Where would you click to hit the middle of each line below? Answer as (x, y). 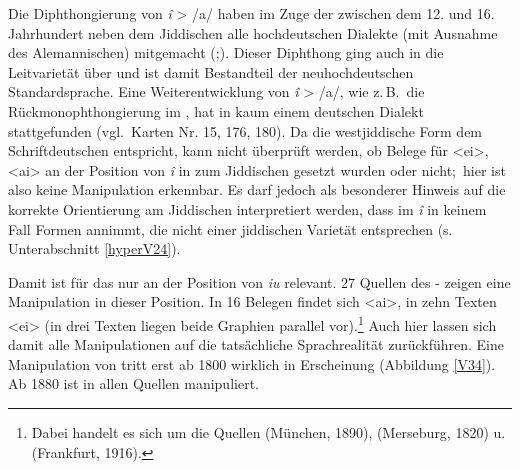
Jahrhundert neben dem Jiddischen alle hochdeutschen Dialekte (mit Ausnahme (253, 32)
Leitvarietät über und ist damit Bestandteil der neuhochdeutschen (211, 71)
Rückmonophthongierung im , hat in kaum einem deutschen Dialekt (216, 110)
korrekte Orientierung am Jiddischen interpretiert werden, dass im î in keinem (247, 208)
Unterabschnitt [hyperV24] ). (94, 248)
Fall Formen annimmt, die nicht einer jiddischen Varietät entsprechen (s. (230, 228)
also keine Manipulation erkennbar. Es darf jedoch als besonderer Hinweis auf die (257, 189)
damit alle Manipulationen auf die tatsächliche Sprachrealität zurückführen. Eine (256, 344)
